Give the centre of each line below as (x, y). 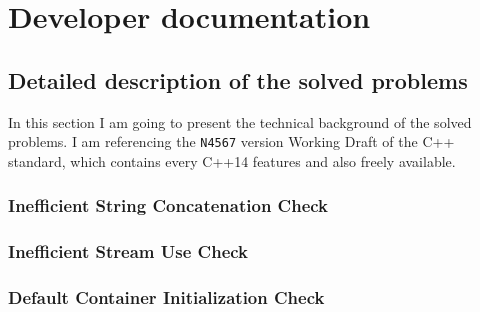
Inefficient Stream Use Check (128, 251)
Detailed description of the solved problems (238, 79)
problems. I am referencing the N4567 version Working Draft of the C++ (231, 141)
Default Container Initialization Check (166, 297)
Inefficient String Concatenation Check (168, 205)
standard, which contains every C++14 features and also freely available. (232, 160)
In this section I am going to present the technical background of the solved (240, 121)
